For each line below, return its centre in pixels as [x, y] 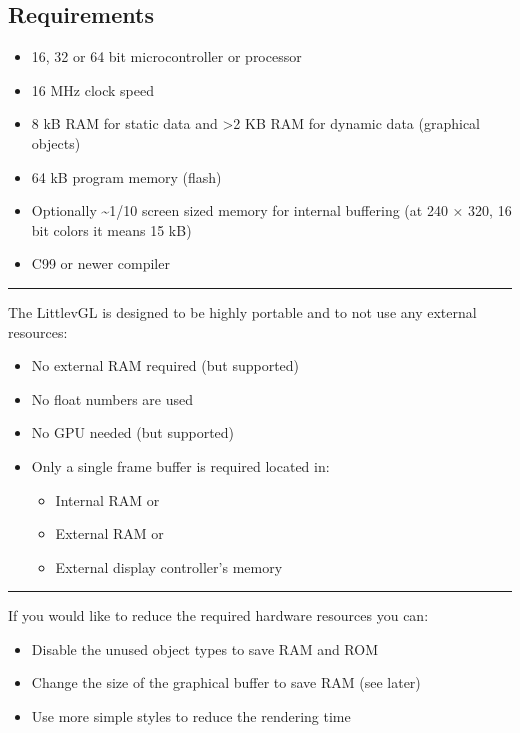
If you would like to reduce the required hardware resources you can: [218, 615]
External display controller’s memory [169, 566]
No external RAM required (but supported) [165, 365]
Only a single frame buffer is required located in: [180, 465]
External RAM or [109, 533]
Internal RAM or [107, 499]
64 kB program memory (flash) [126, 176]
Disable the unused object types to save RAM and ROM [205, 648]
